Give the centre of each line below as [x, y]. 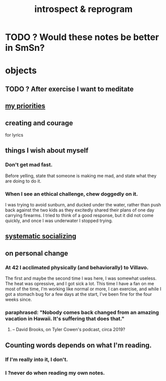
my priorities [25, 106]
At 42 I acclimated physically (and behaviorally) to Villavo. [77, 267]
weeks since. [19, 300]
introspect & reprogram [83, 9]
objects [21, 71]
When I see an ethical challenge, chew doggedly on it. [72, 194]
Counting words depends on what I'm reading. [79, 345]
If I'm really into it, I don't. [37, 359]
